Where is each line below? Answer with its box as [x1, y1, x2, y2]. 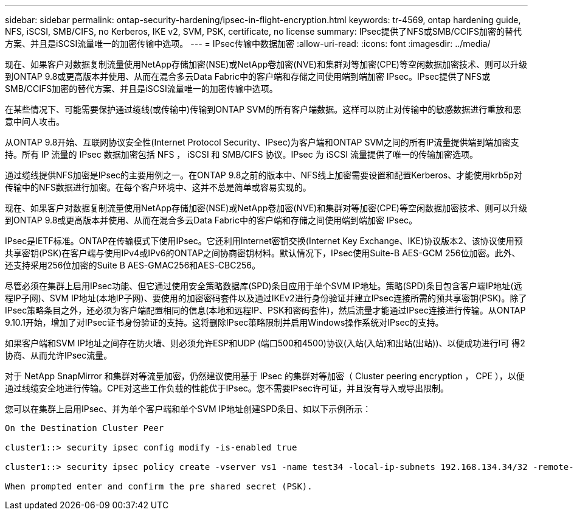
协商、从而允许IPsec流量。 [5, 350, 112, 360]
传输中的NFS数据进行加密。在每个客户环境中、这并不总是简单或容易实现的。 [5, 182, 311, 192]
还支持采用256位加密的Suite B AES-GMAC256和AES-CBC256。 [5, 260, 260, 270]
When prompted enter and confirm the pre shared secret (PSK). [5, 482, 313, 491]
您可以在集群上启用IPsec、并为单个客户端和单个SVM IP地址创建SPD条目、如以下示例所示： [5, 404, 372, 414]
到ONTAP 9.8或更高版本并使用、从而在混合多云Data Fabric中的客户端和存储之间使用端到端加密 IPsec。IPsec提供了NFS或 [5, 71, 491, 82]
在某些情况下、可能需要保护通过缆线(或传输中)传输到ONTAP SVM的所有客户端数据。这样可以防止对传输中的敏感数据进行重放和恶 [5, 104, 522, 114]
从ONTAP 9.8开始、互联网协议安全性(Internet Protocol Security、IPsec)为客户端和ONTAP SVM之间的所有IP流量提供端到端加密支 [5, 137, 519, 147]
